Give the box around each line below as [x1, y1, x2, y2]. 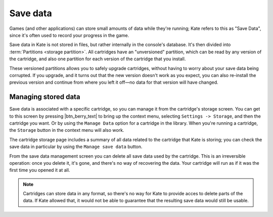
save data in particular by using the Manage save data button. [9, 143, 143, 150]
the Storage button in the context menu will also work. [9, 127, 124, 133]
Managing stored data [9, 93, 80, 101]
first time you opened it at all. [9, 167, 70, 173]
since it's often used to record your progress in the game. [9, 32, 129, 38]
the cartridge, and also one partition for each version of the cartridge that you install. [9, 56, 186, 62]
